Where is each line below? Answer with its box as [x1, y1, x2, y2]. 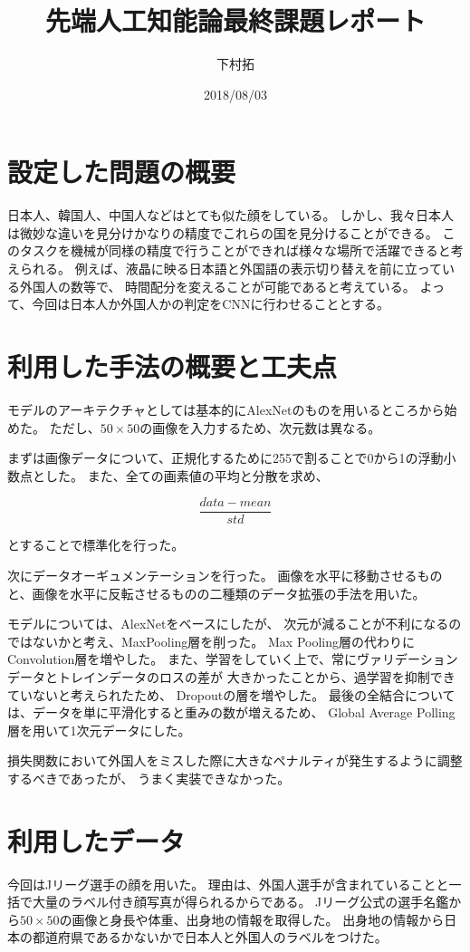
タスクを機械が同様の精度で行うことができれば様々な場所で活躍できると [19, 241, 451, 260]
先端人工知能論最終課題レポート [44, 2, 426, 39]
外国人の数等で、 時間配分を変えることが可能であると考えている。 [19, 276, 416, 295]
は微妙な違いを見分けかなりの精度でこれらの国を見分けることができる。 [7, 223, 438, 242]
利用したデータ [7, 822, 186, 859]
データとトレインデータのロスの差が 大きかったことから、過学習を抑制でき [7, 667, 456, 686]
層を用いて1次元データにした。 [7, 720, 191, 739]
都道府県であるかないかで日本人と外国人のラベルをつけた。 [32, 928, 388, 947]
